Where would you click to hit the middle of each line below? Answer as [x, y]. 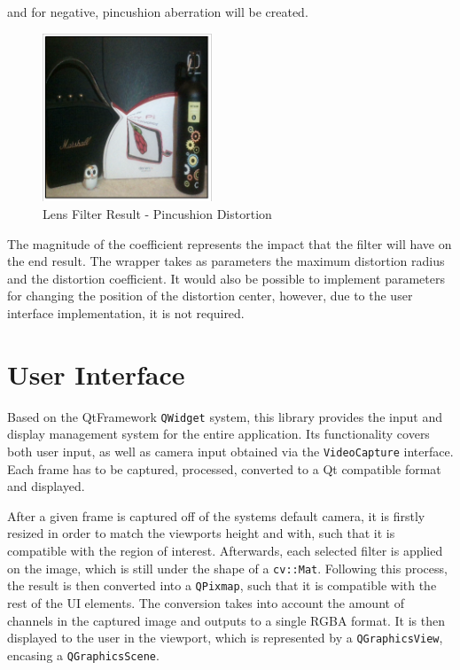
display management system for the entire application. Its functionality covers [218, 434]
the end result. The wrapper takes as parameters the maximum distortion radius [226, 261]
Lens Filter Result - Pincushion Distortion [157, 214]
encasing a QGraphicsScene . [83, 654]
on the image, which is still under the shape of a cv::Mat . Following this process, [227, 568]
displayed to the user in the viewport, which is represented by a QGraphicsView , [225, 638]
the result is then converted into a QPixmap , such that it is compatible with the [222, 585]
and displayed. [46, 486]
